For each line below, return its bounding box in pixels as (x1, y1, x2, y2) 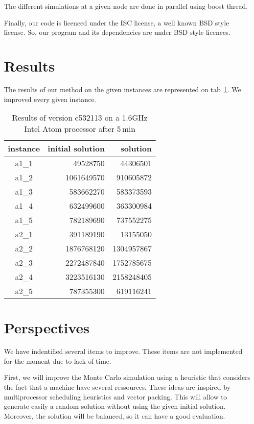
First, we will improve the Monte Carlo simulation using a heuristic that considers (4, 372, 251, 382)
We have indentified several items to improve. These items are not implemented (4, 346, 243, 356)
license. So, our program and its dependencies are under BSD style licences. (4, 27, 231, 37)
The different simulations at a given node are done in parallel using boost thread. (4, 1, 248, 11)
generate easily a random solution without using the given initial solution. (4, 401, 226, 411)
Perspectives (4, 318, 90, 338)
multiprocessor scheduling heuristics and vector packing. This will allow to (4, 391, 227, 401)
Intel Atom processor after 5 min (24, 123, 136, 135)
